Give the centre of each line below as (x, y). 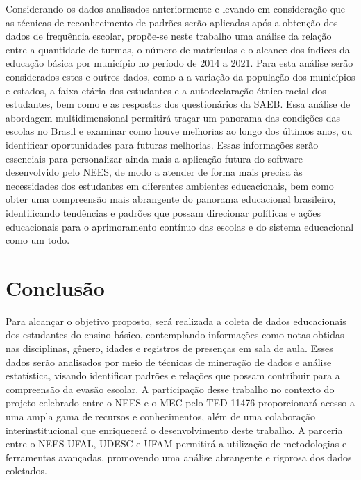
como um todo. (38, 240)
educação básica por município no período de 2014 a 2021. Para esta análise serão (179, 63)
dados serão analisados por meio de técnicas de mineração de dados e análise (169, 362)
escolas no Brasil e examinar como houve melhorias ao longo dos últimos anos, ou (179, 131)
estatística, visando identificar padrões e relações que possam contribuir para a (173, 375)
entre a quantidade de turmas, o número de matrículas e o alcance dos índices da (178, 49)
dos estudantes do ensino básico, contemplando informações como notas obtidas (175, 334)
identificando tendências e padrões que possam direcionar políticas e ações (163, 212)
